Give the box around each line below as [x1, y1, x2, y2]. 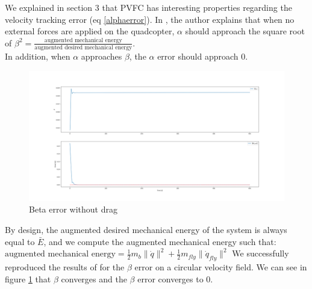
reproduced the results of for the [5, 261, 125, 273]
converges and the [61, 272, 127, 285]
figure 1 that [5, 272, 51, 285]
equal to [5, 235, 35, 247]
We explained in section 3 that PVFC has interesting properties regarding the [5, 1, 292, 13]
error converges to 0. [137, 272, 213, 285]
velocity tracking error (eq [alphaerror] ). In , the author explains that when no [5, 13, 295, 25]
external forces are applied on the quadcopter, [5, 25, 175, 37]
